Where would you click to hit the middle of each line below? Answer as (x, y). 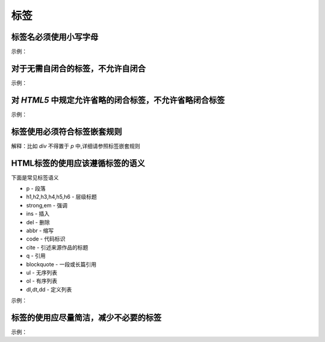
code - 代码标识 (46, 239)
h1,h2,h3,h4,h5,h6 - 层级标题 (62, 197)
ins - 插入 (38, 214)
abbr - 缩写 (40, 231)
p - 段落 (36, 189)
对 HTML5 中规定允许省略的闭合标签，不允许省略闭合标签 (118, 100)
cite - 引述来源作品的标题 (57, 247)
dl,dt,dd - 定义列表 (49, 289)
